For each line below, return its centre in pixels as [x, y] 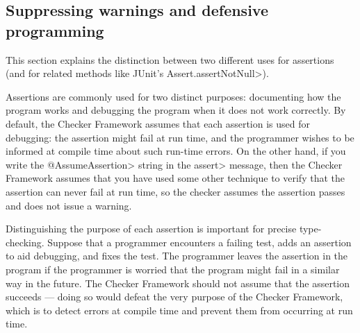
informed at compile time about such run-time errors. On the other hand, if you [176, 151]
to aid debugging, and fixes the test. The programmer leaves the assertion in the [177, 256]
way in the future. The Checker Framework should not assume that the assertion [178, 283]
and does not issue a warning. [69, 205]
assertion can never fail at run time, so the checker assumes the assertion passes [175, 191]
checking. [25, 242]
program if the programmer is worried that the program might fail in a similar [173, 269]
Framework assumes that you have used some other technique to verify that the [175, 178]
